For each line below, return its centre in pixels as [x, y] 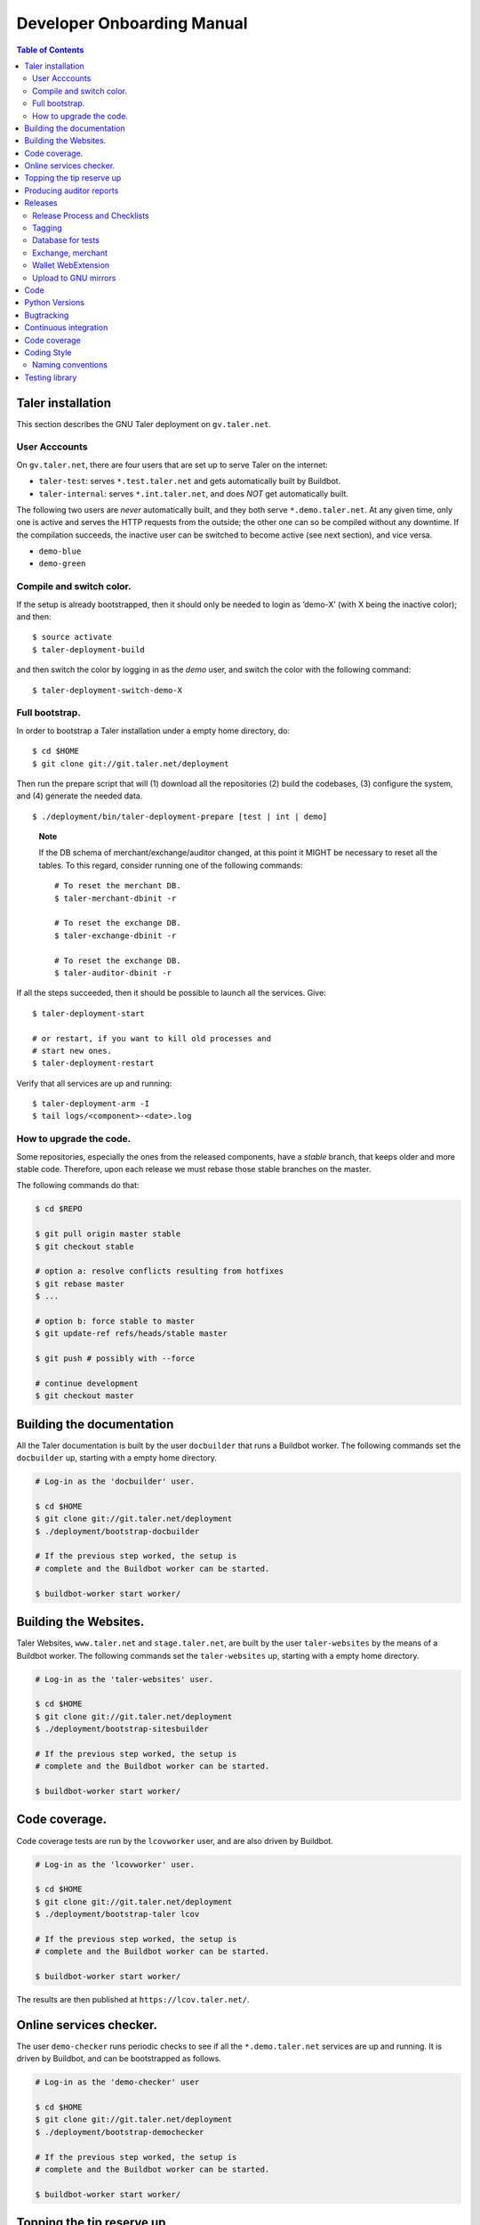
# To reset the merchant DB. [118, 886]
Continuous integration [66, 328]
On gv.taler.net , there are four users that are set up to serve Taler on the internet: [172, 465]
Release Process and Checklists [91, 215]
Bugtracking [47, 315]
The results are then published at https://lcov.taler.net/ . [133, 2000]
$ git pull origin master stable [108, 1234]
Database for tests [66, 240]
